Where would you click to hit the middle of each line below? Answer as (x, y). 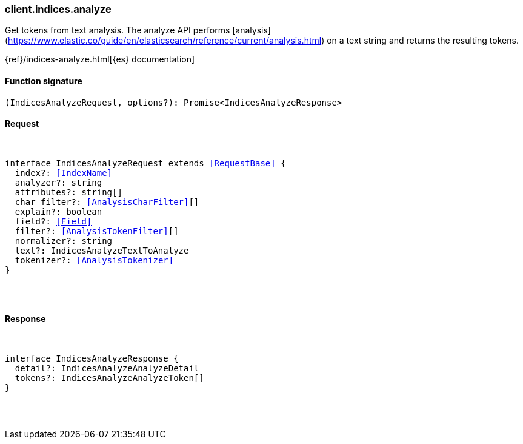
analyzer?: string (58, 182)
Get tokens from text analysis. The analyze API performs (118, 30)
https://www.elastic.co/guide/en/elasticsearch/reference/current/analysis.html (165, 41)
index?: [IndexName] (64, 173)
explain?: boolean (58, 211)
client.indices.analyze (58, 9)
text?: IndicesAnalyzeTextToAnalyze (102, 250)
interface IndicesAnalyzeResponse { (92, 359)
